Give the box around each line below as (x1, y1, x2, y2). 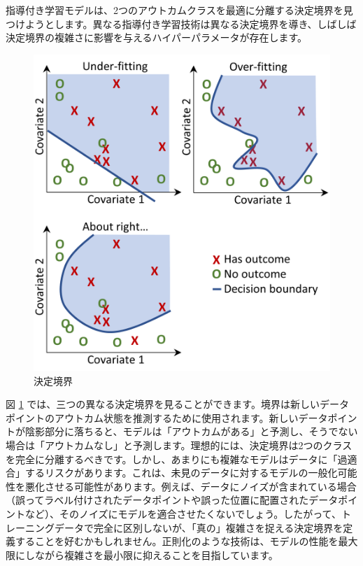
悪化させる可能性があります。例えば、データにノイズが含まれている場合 (24, 479, 357, 493)
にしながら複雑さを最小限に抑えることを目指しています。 (15, 547, 278, 562)
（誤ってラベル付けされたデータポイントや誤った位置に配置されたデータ (6, 493, 339, 507)
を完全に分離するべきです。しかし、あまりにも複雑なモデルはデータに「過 (6, 451, 348, 466)
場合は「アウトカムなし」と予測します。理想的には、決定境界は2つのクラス (6, 438, 353, 453)
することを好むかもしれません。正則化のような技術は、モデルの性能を (15, 534, 339, 549)
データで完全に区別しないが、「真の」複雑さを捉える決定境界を (54, 520, 343, 535)
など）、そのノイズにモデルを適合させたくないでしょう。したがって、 (24, 506, 341, 521)
